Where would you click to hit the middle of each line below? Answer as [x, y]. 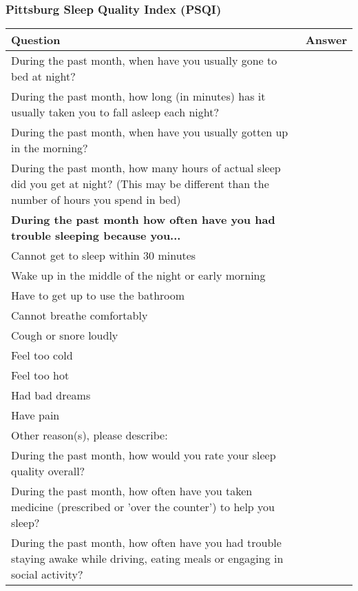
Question [36, 40]
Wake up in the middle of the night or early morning [138, 276]
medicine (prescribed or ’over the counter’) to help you [143, 507]
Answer [326, 40]
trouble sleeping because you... [96, 236]
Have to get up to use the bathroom [98, 295]
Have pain [35, 415]
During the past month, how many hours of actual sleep [146, 168]
